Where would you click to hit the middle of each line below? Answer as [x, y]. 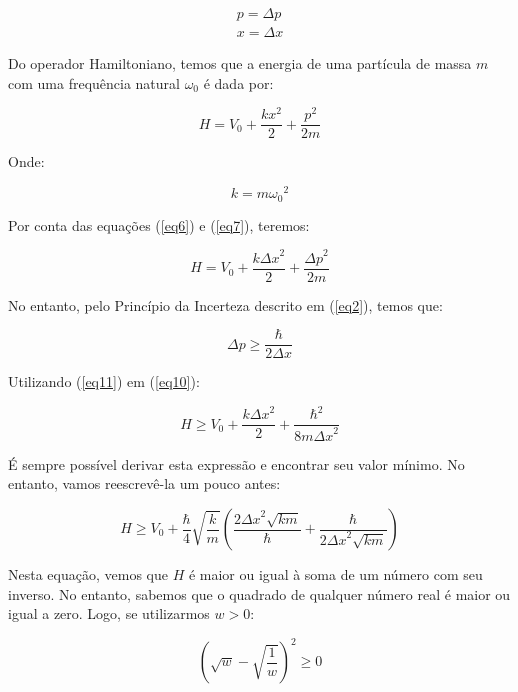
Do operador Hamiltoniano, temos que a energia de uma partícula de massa [240, 63]
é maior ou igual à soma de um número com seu [335, 574]
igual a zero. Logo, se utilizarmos [109, 613]
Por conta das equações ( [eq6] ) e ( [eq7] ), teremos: [159, 224]
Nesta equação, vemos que [88, 574]
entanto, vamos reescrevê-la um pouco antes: [144, 483]
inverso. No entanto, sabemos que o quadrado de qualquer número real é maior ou [259, 593]
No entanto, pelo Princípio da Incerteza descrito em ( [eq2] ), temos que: [225, 304]
